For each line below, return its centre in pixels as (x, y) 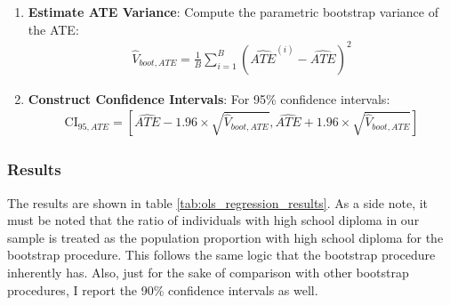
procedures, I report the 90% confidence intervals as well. (163, 289)
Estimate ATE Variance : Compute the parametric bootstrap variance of (233, 12)
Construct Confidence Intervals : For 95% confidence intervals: (209, 98)
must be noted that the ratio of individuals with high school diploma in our (213, 220)
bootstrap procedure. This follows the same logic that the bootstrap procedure (221, 255)
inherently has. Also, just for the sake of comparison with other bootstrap (208, 272)
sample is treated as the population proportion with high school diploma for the (225, 237)
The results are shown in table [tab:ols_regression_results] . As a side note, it (218, 202)
